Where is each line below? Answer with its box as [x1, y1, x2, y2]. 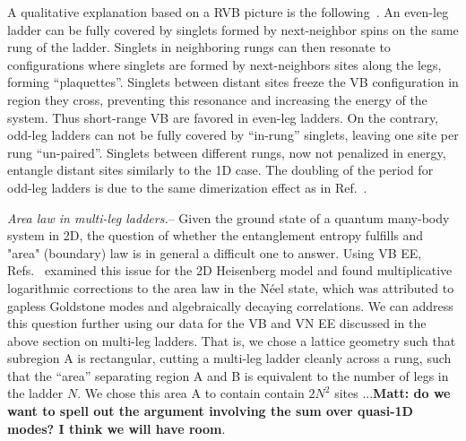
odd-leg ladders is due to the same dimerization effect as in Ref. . [7, 177, 367, 196]
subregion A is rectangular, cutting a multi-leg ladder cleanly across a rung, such [7, 349, 452, 367]
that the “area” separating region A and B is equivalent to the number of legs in [7, 366, 449, 385]
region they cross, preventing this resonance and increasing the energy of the [7, 90, 427, 108]
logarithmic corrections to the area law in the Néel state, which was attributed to [7, 278, 454, 297]
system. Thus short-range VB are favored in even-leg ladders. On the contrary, [7, 108, 439, 126]
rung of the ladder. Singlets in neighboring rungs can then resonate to [7, 38, 391, 56]
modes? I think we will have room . [7, 419, 226, 437]
